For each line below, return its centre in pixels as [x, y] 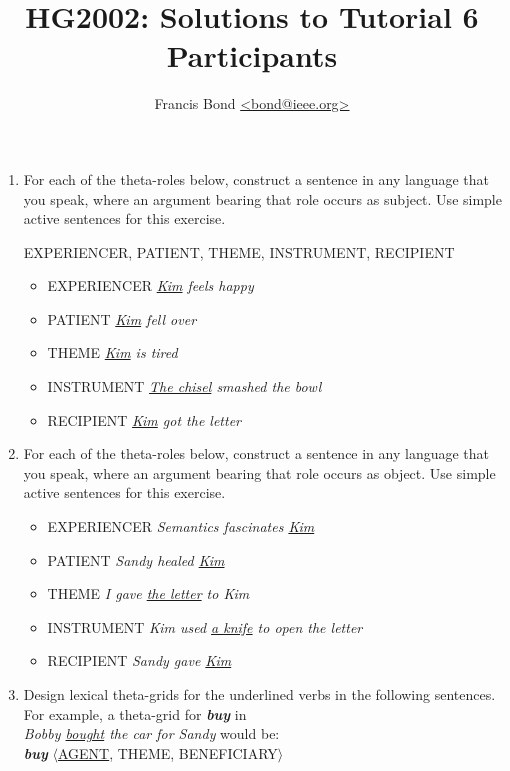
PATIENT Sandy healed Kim [136, 559]
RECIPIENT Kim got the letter [144, 419]
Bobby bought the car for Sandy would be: [151, 733]
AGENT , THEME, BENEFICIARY [167, 752]
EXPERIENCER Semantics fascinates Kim [181, 526]
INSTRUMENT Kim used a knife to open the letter [205, 626]
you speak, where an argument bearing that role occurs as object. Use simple [259, 472]
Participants [252, 55]
